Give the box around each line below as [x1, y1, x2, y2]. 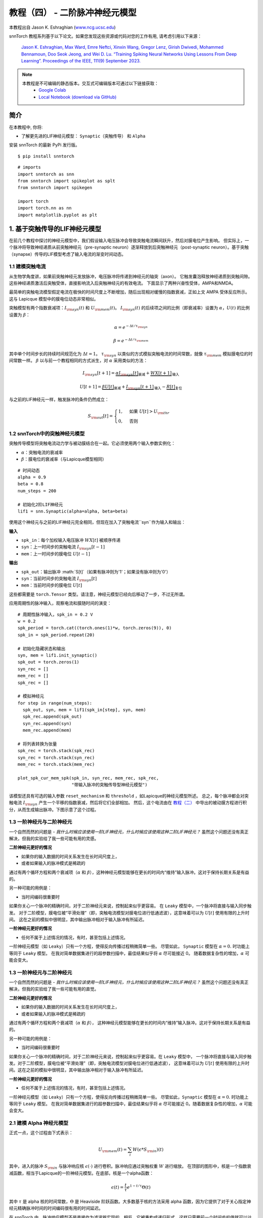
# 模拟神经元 [18, 693, 44, 699]
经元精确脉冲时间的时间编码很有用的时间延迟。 [9, 1205, 103, 1211]
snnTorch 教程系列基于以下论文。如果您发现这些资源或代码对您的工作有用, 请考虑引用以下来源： [9, 33, 202, 39]
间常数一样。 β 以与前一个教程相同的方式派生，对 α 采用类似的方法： [9, 358, 148, 363]
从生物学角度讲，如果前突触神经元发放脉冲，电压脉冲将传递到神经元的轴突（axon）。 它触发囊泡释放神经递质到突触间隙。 [9, 273, 253, 279]
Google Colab [38, 87, 66, 93]
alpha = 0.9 [18, 474, 46, 480]
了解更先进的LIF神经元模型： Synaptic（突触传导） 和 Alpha [21, 133, 146, 139]
